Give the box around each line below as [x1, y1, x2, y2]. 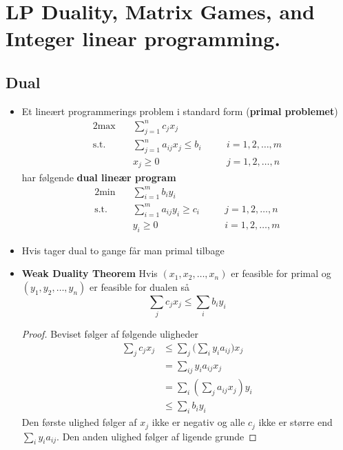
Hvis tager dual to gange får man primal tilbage [21, 243, 225, 257]
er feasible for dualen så [90, 279, 189, 294]
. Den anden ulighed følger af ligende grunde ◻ [56, 429, 257, 443]
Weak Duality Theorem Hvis [21, 266, 158, 280]
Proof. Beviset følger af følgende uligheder [21, 327, 198, 341]
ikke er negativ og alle [152, 415, 245, 429]
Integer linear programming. [6, 24, 281, 52]
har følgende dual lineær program [21, 170, 176, 184]
